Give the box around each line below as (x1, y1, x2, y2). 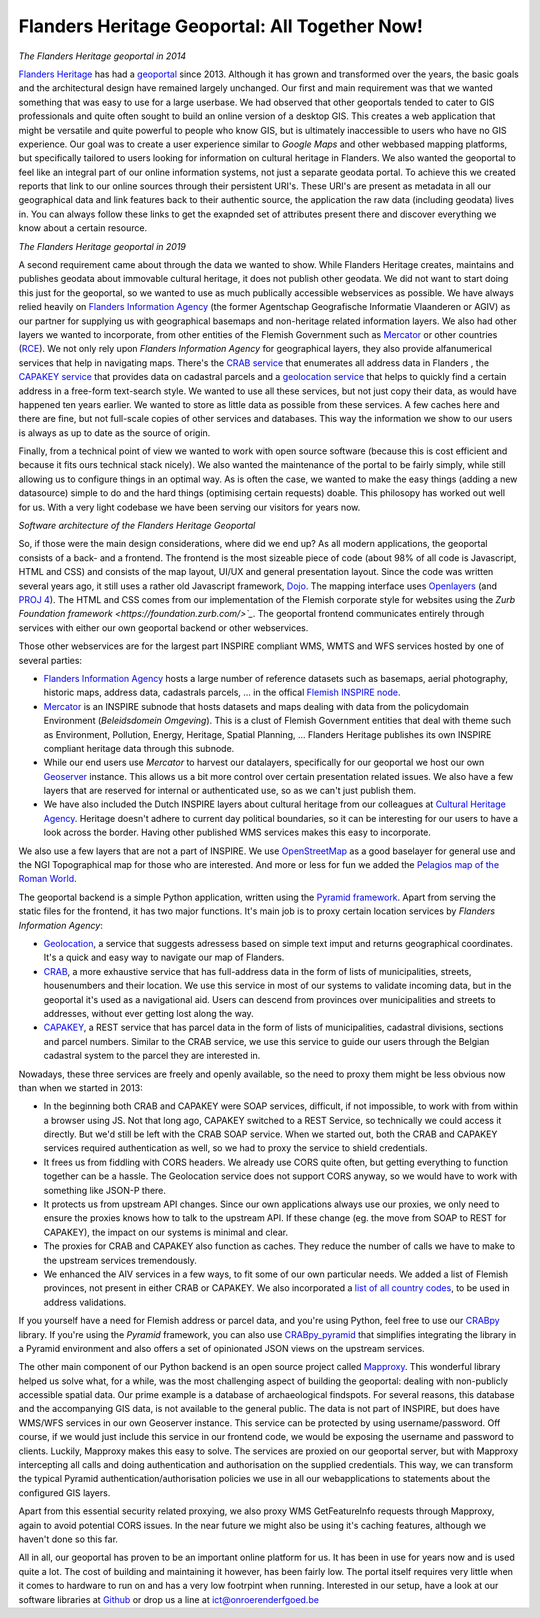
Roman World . (18, 873, 77, 885)
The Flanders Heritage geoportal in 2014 (18, 50, 187, 62)
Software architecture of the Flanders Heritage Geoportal (18, 520, 256, 532)
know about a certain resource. (18, 222, 148, 234)
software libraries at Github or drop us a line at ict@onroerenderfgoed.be (18, 1593, 320, 1605)
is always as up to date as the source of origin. (18, 426, 211, 439)
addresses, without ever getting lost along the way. (43, 1007, 254, 1019)
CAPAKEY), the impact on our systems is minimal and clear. (43, 1226, 289, 1238)
